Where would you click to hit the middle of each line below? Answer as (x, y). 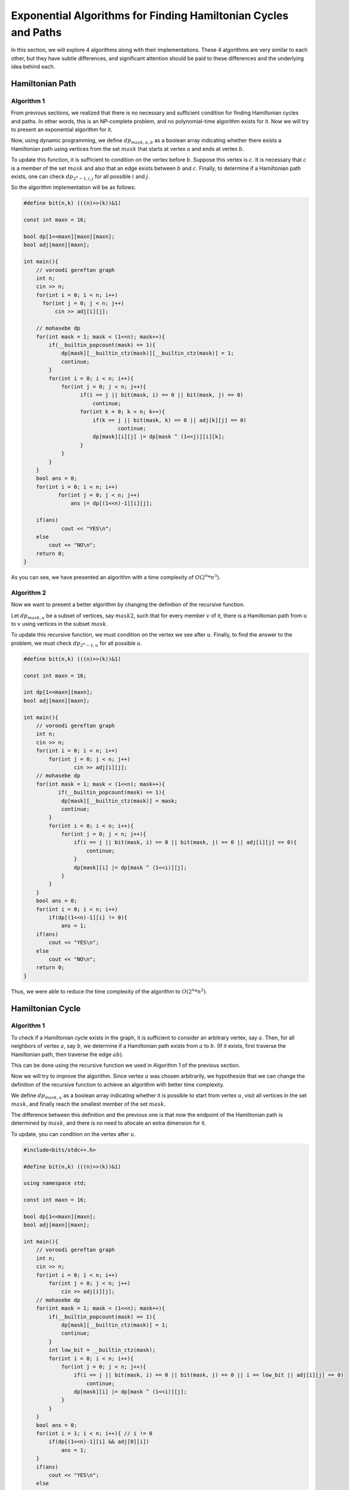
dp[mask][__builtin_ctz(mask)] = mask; (119, 801)
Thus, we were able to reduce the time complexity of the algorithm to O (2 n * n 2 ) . (109, 991)
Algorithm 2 (29, 592)
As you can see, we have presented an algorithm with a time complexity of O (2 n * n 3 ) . (116, 577)
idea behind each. (33, 67)
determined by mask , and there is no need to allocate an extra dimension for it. (109, 1123)
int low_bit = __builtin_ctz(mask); (102, 1350)
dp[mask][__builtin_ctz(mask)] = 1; (115, 1325)
